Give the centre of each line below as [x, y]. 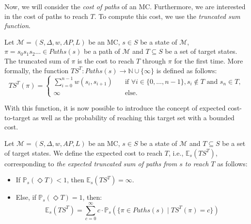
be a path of [102, 51]
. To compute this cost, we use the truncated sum [167, 16]
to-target [17, 117]
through [154, 60]
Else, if [26, 197]
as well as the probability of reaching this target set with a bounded [133, 117]
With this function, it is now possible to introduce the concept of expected [115, 108]
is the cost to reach [106, 60]
